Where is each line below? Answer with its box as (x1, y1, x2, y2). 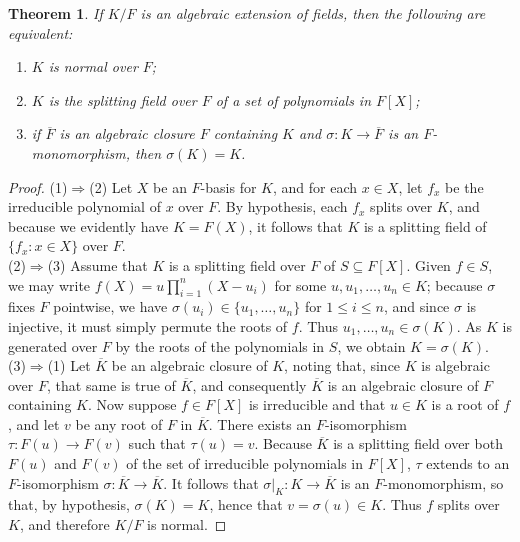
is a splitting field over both (333, 433, 503, 454)
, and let (8, 413, 60, 434)
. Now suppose (87, 394, 177, 415)
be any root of (75, 413, 163, 434)
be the (445, 176, 484, 197)
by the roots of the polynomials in (115, 335, 325, 356)
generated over (8, 335, 98, 356)
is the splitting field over (48, 89, 197, 110)
